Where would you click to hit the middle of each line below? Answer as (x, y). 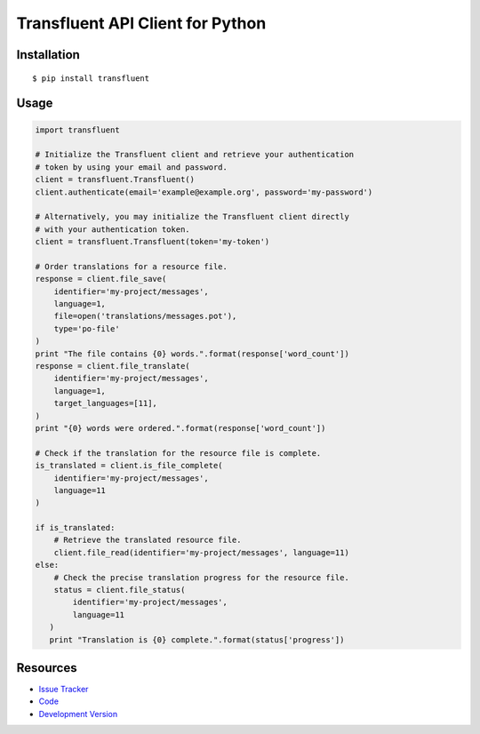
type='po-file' (87, 328)
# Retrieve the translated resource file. (148, 540)
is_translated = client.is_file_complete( (129, 466)
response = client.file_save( (101, 279)
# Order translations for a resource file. (132, 266)
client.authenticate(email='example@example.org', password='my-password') (204, 192)
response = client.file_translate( (112, 366)
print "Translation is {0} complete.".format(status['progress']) (197, 639)
